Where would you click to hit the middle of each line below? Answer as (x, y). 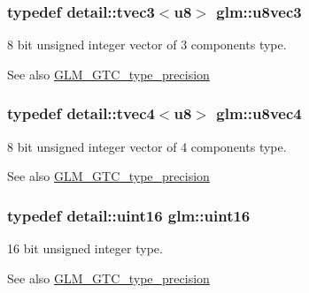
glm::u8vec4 (259, 113)
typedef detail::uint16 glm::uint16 (129, 215)
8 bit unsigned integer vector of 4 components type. (147, 146)
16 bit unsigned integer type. (85, 248)
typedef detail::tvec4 (81, 113)
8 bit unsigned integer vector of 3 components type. (147, 45)
